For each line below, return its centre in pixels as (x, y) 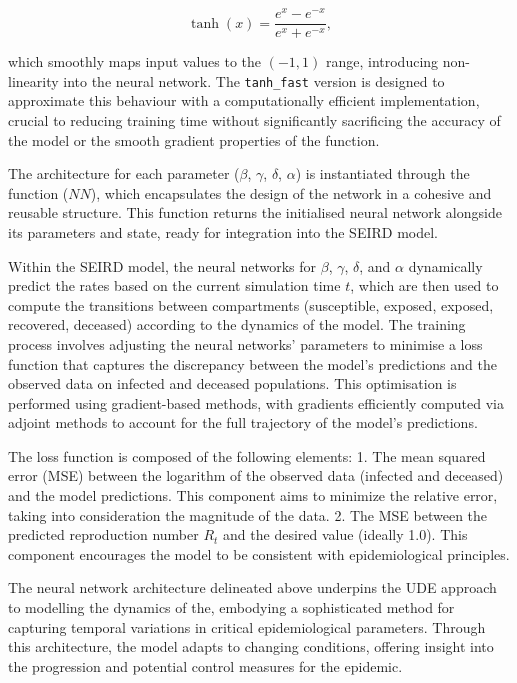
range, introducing (382, 61)
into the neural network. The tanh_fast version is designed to (254, 80)
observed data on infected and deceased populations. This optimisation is (232, 383)
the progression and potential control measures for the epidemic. (205, 665)
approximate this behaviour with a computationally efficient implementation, (244, 100)
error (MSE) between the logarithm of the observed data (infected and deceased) (256, 475)
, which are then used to (424, 285)
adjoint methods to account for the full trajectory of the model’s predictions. (243, 422)
